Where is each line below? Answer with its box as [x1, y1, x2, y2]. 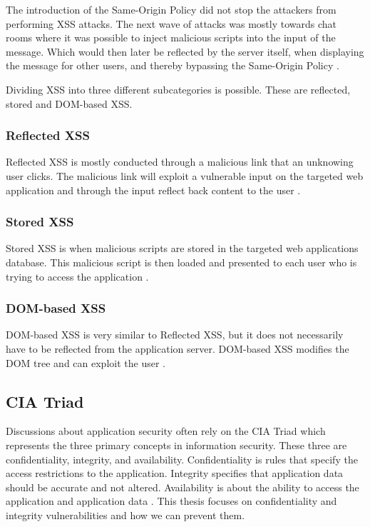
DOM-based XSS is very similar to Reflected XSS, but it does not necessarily [6, 327, 344, 342]
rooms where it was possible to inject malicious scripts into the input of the [6, 30, 336, 45]
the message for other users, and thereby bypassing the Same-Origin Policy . [6, 58, 339, 73]
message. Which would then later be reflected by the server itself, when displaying [6, 44, 364, 59]
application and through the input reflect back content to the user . [6, 182, 301, 197]
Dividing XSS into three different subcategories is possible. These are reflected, [6, 81, 351, 96]
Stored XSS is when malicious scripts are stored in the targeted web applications [6, 241, 359, 256]
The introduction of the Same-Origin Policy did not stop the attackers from [6, 2, 336, 16]
